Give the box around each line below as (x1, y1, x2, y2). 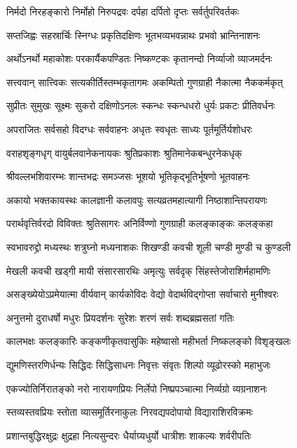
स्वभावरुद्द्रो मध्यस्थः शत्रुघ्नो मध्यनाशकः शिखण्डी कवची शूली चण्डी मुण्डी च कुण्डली (6, 239, 291, 254)
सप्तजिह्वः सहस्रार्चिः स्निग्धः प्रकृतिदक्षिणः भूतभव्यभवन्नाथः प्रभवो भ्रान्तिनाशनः (6, 27, 261, 42)
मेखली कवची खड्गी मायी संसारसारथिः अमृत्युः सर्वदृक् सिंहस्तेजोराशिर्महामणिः (6, 263, 271, 278)
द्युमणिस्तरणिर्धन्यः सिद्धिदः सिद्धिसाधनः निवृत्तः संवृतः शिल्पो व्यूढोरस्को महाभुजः (6, 357, 271, 372)
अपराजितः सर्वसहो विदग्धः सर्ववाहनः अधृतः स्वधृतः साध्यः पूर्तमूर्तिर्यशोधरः (6, 121, 253, 136)
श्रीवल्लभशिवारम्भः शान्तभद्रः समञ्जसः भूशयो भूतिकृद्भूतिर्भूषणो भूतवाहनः (6, 169, 250, 184)
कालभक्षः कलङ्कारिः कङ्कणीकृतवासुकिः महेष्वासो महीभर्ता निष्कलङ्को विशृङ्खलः (6, 334, 291, 348)
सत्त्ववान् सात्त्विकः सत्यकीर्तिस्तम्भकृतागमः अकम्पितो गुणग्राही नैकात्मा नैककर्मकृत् (6, 74, 283, 89)
